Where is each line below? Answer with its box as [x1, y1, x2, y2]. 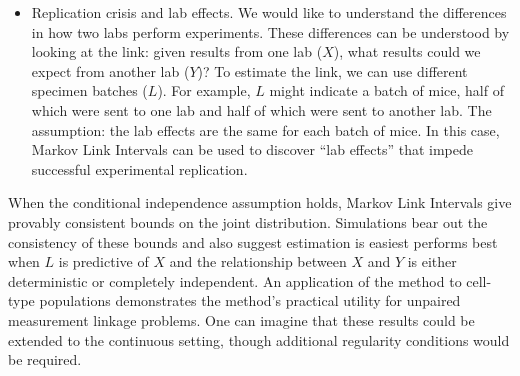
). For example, [157, 80, 251, 101]
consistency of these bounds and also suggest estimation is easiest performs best [8, 231, 498, 252]
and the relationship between [169, 251, 347, 272]
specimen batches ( [31, 80, 148, 101]
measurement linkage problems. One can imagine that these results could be [8, 309, 475, 330]
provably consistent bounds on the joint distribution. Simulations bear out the [8, 211, 488, 232]
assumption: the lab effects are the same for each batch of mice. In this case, [31, 119, 500, 140]
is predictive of [58, 251, 149, 272]
